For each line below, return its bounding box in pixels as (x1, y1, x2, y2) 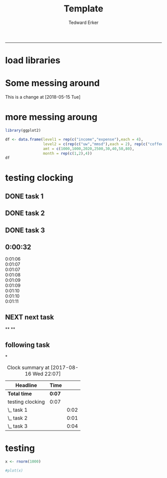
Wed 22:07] (32, 370, 61, 377)
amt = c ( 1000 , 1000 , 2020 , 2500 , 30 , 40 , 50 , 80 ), (43, 146, 135, 151)
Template (64, 3, 103, 14)
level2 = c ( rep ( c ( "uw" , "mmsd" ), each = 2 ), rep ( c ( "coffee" (43, 142, 166, 147)
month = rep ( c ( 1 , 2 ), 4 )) (43, 151, 92, 156)
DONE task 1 (5, 192, 44, 200)
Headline (15, 382, 37, 389)
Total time (7, 390, 32, 397)
